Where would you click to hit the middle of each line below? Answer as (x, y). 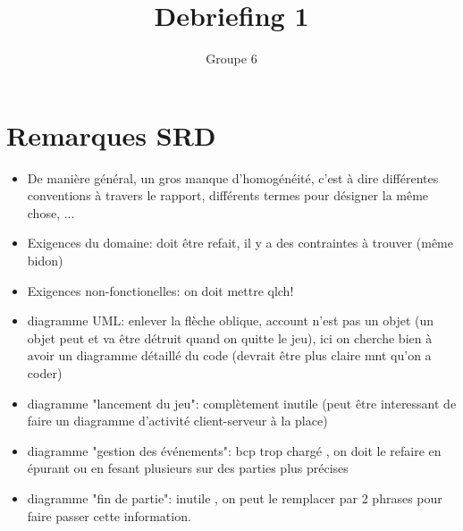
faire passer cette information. (109, 515)
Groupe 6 (231, 59)
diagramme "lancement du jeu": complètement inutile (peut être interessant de (242, 403)
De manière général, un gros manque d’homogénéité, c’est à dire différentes (233, 177)
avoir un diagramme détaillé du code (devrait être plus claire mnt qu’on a (229, 355)
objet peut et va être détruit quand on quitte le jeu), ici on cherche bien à (230, 337)
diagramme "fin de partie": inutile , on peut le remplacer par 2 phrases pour (235, 497)
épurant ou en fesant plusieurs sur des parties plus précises (188, 468)
